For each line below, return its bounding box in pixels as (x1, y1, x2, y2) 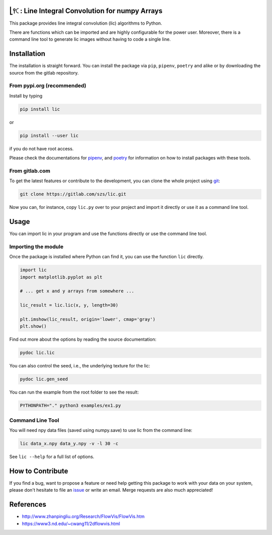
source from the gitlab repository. (9, 69, 79, 75)
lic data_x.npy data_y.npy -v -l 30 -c (20, 440, 118, 446)
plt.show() (20, 324, 47, 329)
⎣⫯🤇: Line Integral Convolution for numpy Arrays (9, 7, 163, 15)
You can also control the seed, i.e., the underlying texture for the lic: (9, 363, 151, 369)
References (9, 500, 46, 509)
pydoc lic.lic (20, 350, 55, 356)
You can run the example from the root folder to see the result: (9, 389, 139, 395)
